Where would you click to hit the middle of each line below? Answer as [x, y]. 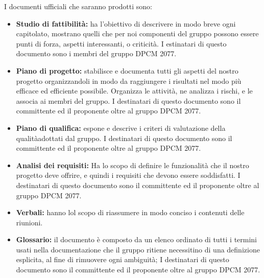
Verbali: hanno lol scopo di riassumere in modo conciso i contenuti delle [130, 212]
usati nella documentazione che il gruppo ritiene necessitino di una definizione [138, 249]
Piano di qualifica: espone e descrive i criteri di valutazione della [121, 128]
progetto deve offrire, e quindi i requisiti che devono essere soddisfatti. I [128, 175]
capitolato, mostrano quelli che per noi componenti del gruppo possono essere [137, 33]
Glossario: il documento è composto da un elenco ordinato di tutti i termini [137, 239]
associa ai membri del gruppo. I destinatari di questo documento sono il [128, 100]
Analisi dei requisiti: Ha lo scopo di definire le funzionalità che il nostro [133, 165]
